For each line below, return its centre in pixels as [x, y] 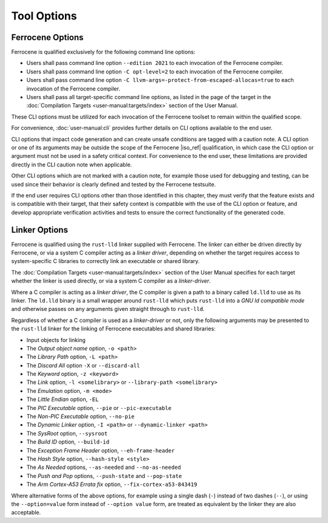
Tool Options [44, 16]
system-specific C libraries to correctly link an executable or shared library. [105, 261]
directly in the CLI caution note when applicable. [72, 165]
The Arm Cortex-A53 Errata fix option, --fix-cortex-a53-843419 [112, 484]
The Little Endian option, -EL [63, 399]
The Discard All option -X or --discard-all [83, 365]
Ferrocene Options [47, 37]
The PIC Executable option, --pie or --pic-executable [99, 408]
